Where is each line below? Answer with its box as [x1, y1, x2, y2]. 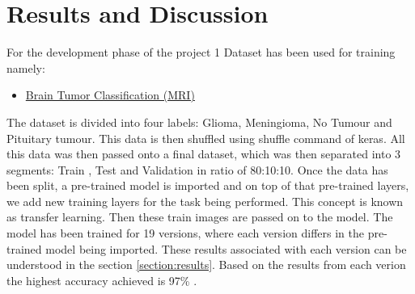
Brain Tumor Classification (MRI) [25, 86, 195, 103]
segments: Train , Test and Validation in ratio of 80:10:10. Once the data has [6, 161, 388, 178]
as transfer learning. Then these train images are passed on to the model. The [6, 208, 393, 225]
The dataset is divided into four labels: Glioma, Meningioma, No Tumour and [6, 113, 392, 130]
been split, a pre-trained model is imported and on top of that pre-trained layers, [6, 177, 409, 194]
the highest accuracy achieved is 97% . [6, 271, 197, 288]
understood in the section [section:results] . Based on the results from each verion [6, 256, 406, 273]
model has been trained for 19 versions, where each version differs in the [6, 225, 364, 241]
